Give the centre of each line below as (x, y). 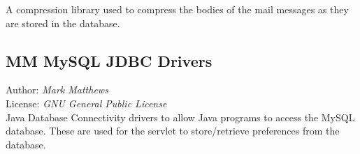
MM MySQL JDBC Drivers (109, 60)
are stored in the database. (63, 23)
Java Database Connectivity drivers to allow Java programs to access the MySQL (180, 117)
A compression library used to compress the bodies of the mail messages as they (177, 9)
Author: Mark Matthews (57, 90)
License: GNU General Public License (86, 103)
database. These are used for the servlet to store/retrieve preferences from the (173, 131)
